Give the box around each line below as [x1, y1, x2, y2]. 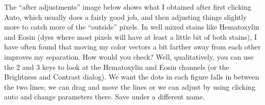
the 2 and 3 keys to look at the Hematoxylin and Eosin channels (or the [4, 61, 229, 72]
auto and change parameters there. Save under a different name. [4, 91, 205, 102]
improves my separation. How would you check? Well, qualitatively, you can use [4, 51, 254, 62]
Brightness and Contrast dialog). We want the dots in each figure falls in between [4, 71, 259, 82]
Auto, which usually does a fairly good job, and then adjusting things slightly [4, 11, 247, 22]
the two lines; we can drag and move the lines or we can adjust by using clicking [4, 81, 255, 92]
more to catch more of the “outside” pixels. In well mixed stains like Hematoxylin [4, 21, 259, 32]
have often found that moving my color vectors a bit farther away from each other [4, 41, 261, 52]
